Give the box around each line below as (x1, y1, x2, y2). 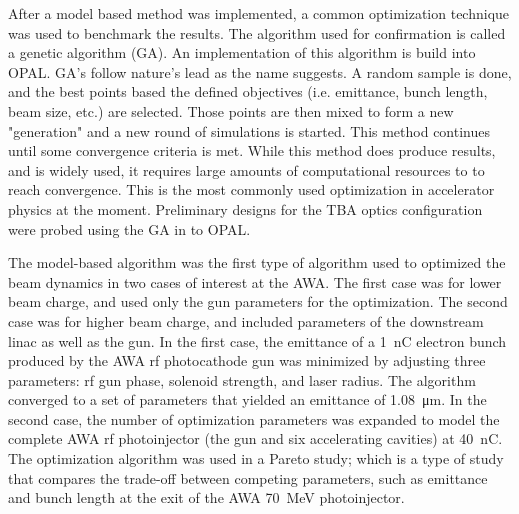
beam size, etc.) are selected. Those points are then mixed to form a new (8, 100, 454, 121)
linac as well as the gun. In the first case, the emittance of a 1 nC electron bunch (8, 330, 507, 351)
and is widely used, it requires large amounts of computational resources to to (8, 159, 485, 180)
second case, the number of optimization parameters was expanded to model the (8, 408, 500, 429)
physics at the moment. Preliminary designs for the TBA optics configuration (8, 198, 483, 219)
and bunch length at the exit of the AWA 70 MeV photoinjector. (8, 487, 405, 508)
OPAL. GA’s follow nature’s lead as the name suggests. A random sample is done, (8, 61, 512, 82)
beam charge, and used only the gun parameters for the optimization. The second (8, 291, 508, 312)
